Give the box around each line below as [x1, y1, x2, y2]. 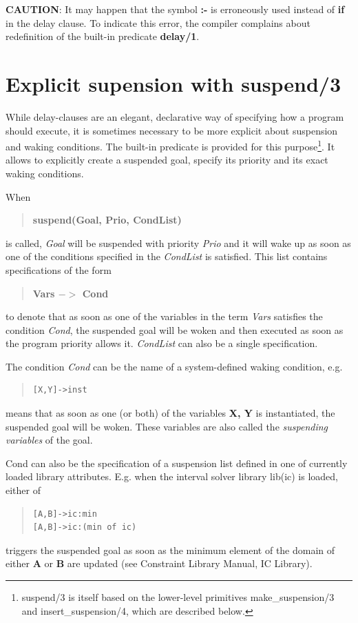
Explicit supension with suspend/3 [6, 69, 341, 97]
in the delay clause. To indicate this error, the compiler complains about [6, 15, 310, 30]
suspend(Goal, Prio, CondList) [32, 212, 182, 227]
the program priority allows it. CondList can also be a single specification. [6, 336, 318, 350]
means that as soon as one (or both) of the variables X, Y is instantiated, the [6, 406, 335, 420]
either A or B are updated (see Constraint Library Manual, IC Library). [6, 556, 313, 571]
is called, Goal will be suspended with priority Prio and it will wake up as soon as [6, 235, 351, 250]
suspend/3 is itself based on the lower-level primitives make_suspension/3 [21, 590, 335, 604]
